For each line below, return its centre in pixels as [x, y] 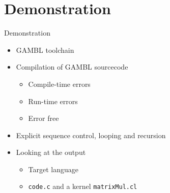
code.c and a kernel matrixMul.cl [83, 186]
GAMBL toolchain [45, 50]
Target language [53, 169]
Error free [44, 118]
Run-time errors [53, 101]
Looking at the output [51, 152]
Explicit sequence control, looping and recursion [91, 135]
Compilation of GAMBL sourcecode [72, 67]
